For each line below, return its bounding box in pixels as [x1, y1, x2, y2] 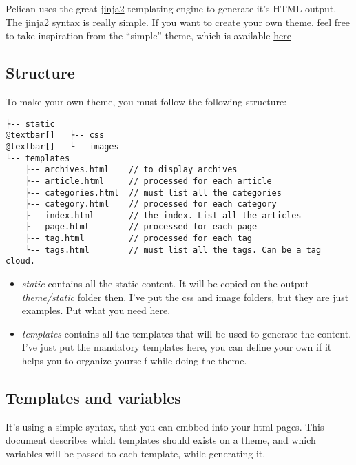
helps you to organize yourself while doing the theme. [21, 353, 247, 368]
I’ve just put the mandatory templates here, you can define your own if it [21, 340, 332, 354]
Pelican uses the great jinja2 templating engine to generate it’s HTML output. [6, 1, 337, 15]
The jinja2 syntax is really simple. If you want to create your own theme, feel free [6, 14, 350, 29]
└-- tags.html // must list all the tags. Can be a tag [25, 245, 322, 255]
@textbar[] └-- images [6, 141, 119, 152]
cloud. [6, 256, 35, 267]
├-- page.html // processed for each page [25, 222, 258, 232]
